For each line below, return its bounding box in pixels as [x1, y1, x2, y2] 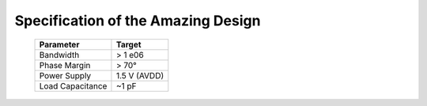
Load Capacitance [39, 80, 108, 91]
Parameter [39, 39, 80, 50]
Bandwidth [39, 49, 80, 60]
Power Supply [39, 70, 92, 81]
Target [115, 39, 142, 50]
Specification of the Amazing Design [14, 12, 261, 29]
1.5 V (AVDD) [115, 70, 164, 81]
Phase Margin [39, 59, 91, 70]
